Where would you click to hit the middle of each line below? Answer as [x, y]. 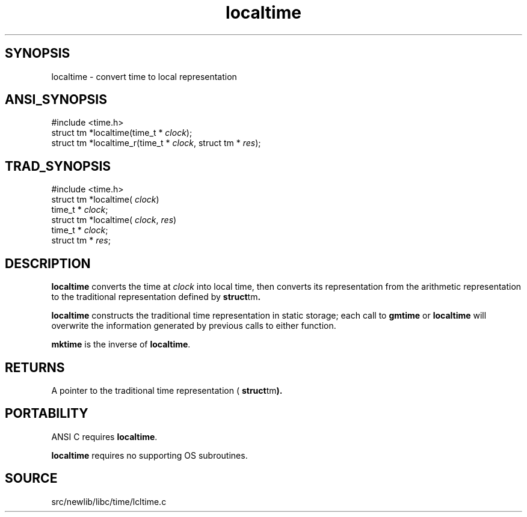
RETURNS [35, 367]
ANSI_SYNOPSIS [56, 100]
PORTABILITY [47, 414]
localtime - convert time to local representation [144, 76]
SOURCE [31, 479]
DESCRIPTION [48, 263]
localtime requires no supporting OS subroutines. [149, 455]
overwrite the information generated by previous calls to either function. [194, 326]
